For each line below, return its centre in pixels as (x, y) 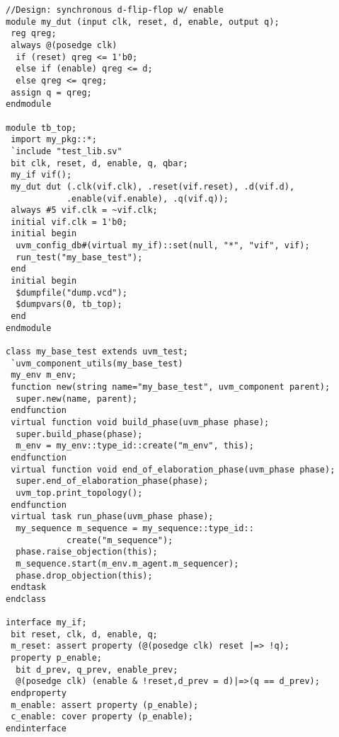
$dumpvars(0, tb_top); (69, 304)
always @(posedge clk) (64, 45)
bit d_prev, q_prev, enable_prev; (97, 669)
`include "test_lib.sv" (67, 151)
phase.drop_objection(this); (84, 575)
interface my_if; (46, 623)
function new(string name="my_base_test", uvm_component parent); (171, 387)
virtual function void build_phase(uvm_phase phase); (140, 422)
